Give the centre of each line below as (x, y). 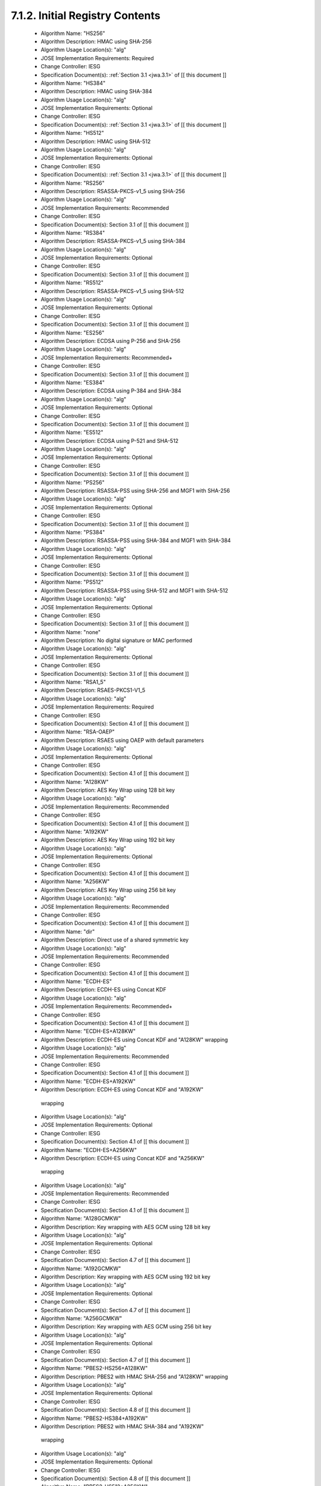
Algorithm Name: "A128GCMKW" (81, 1219)
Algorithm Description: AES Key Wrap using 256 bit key (108, 890)
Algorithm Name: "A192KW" (75, 832)
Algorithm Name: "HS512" (72, 133)
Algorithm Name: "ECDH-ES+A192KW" (88, 1081)
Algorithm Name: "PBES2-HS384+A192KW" (95, 1418)
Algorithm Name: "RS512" (72, 283)
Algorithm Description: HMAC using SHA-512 (96, 141)
